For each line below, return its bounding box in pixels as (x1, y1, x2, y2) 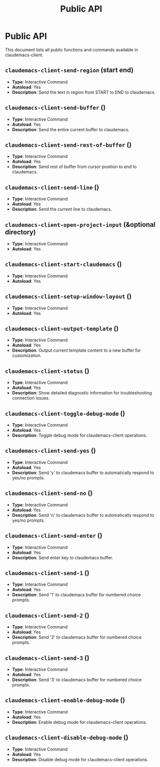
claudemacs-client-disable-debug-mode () (5, 733, 129, 742)
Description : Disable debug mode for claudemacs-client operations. (12, 756, 148, 762)
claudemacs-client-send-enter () (5, 531, 102, 540)
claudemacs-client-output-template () (5, 324, 119, 333)
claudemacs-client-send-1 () (5, 568, 89, 577)
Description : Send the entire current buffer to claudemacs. (12, 126, 130, 132)
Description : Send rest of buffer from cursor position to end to (12, 164, 137, 170)
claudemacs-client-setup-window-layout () (5, 292, 132, 301)
